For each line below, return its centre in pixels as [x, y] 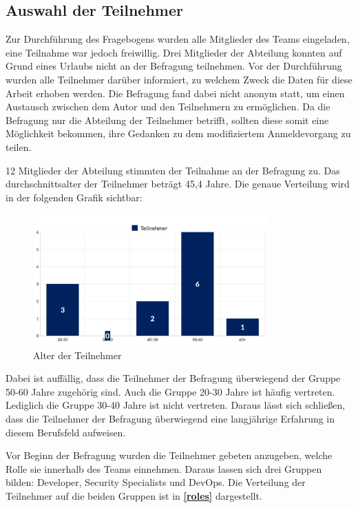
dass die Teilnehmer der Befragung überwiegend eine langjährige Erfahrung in [170, 419]
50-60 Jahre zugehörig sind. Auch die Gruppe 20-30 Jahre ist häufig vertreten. [170, 391]
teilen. [19, 146]
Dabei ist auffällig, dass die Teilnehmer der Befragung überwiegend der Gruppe [173, 378]
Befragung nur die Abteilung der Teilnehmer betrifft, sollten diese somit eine [167, 120]
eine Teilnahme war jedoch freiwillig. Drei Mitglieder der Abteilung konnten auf [174, 52]
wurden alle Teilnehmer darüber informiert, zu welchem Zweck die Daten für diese [179, 79]
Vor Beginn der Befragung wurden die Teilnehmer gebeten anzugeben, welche [169, 455]
